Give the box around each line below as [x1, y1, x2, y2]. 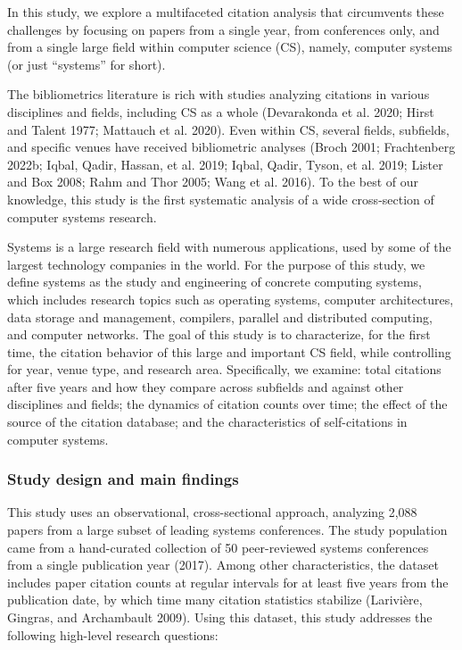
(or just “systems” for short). [7, 54, 166, 73]
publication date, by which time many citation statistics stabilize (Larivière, [7, 590, 423, 609]
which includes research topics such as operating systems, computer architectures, [7, 289, 454, 308]
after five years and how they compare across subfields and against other [7, 377, 404, 396]
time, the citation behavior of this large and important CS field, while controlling [7, 342, 451, 361]
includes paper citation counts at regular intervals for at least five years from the [7, 572, 449, 591]
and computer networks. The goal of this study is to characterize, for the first [7, 325, 431, 344]
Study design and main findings [7, 468, 239, 490]
